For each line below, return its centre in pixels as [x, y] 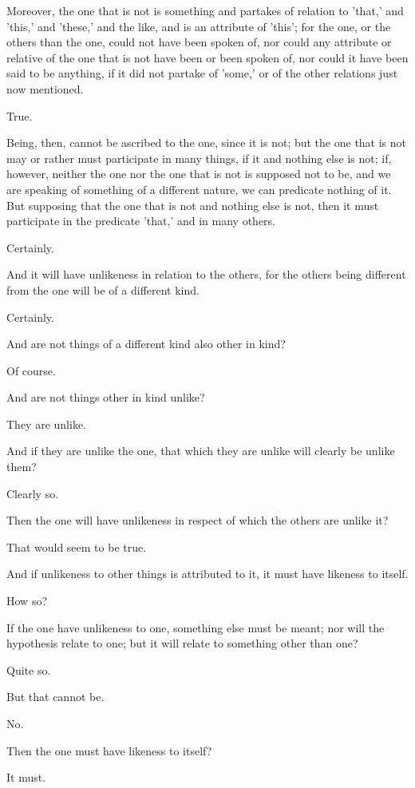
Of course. [31, 370]
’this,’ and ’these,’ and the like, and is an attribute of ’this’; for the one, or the [199, 26]
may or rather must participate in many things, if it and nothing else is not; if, [199, 158]
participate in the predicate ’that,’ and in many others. [141, 221]
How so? [27, 601]
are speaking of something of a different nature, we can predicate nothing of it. [199, 189]
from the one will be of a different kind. [103, 289]
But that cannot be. [55, 697]
